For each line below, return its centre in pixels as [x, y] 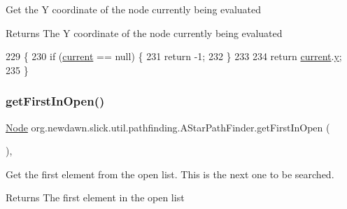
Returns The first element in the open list [95, 197]
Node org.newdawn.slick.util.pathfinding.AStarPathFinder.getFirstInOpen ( [168, 127]
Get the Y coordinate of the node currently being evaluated [134, 9]
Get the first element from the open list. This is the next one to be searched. [170, 174]
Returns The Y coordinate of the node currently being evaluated [144, 33]
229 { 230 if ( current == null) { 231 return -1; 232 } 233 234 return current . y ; [174, 56]
